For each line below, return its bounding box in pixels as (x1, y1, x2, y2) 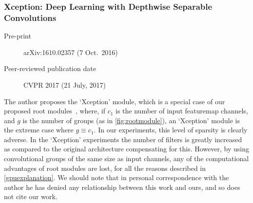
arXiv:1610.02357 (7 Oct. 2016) (23, 47, 118, 57)
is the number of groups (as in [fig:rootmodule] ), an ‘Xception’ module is (22, 115, 240, 125)
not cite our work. (4, 191, 58, 202)
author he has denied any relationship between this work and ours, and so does (4, 182, 240, 192)
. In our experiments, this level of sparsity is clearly (94, 125, 248, 135)
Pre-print (4, 31, 31, 41)
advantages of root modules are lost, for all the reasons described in (4, 163, 206, 173)
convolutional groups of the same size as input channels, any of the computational (4, 153, 249, 164)
